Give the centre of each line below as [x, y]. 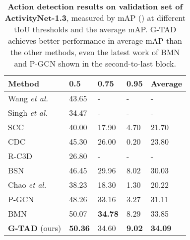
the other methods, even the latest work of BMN [95, 52]
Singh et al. [28, 113]
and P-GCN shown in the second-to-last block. [95, 63]
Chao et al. [27, 185]
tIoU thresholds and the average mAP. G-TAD [95, 29]
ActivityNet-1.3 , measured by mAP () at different [95, 18]
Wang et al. [28, 98]
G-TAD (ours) [35, 228]
